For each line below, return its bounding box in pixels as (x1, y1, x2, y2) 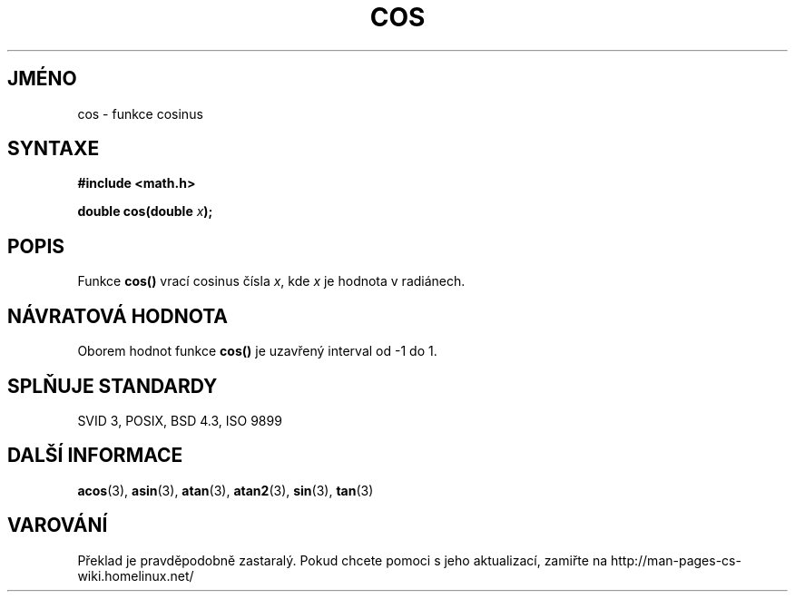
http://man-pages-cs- (610, 552, 741, 568)
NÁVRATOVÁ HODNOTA (7, 304, 229, 328)
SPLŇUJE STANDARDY (7, 374, 218, 398)
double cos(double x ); (77, 203, 213, 220)
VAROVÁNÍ (7, 514, 108, 537)
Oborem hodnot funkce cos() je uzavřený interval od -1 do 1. (77, 343, 437, 359)
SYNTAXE (7, 137, 100, 161)
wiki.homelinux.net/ (77, 567, 194, 584)
